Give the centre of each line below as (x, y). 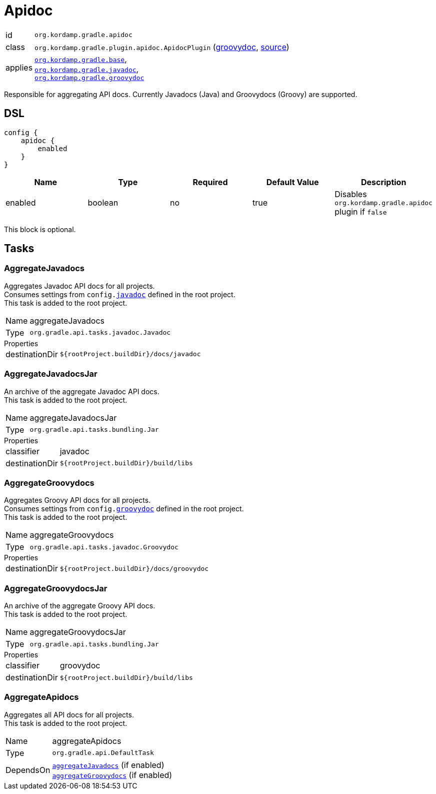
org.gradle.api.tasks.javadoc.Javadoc (100, 333)
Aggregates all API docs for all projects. (69, 714)
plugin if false (361, 211)
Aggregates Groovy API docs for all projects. (77, 500)
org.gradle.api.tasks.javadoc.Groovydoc (104, 547)
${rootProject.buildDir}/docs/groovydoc (134, 568)
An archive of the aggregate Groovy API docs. (80, 606)
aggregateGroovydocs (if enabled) (112, 775)
